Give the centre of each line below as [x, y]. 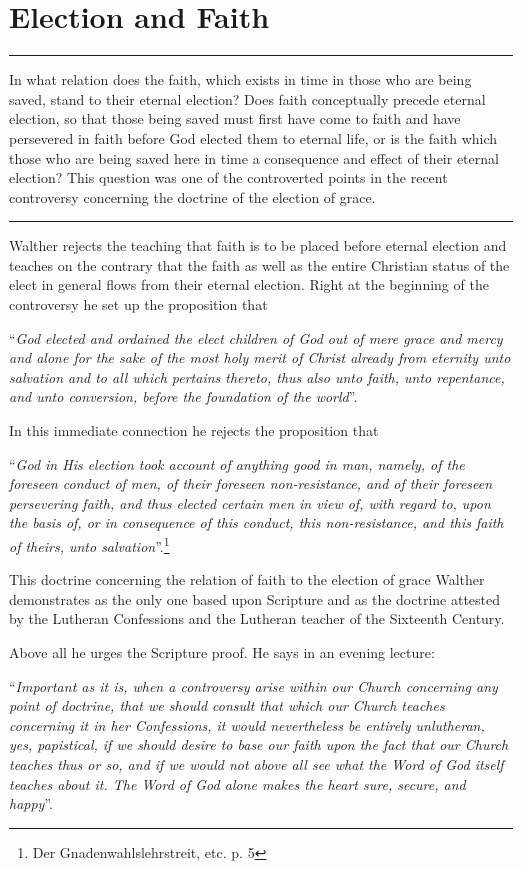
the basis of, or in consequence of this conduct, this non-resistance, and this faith [256, 522]
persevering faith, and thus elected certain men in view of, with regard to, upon [250, 502]
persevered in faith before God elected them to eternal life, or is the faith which [253, 137]
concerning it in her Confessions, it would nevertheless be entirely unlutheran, [247, 724]
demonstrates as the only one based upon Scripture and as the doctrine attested [255, 598]
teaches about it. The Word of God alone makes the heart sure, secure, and [237, 783]
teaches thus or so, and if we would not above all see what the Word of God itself [256, 764]
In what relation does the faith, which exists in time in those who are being [240, 79]
